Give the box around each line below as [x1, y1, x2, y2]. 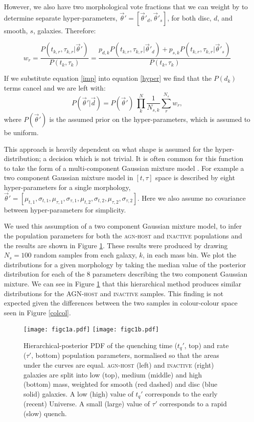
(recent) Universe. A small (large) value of [23, 399, 150, 409]
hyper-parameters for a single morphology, [4, 182, 131, 192]
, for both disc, [167, 12, 211, 23]
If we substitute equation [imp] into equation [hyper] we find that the [4, 73, 212, 83]
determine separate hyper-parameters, [4, 12, 117, 23]
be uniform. [4, 127, 39, 137]
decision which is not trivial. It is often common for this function [48, 153, 243, 164]
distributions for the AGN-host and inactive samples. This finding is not [4, 288, 224, 298]
